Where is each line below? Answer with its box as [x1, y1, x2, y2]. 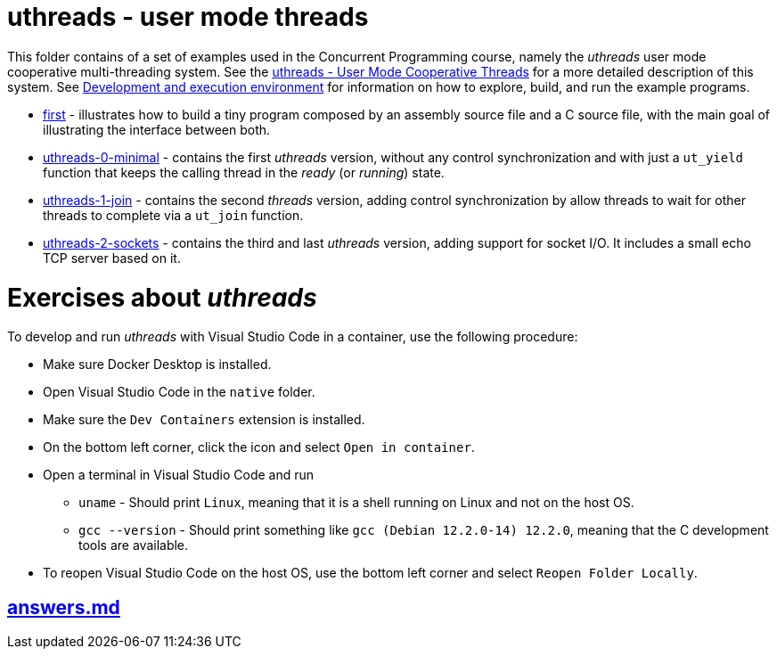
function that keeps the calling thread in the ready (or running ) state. [43, 164, 445, 180]
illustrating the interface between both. [43, 121, 271, 137]
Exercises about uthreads [7, 282, 317, 313]
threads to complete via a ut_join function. [43, 207, 304, 223]
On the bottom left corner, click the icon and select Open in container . [43, 439, 475, 455]
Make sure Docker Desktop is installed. [43, 357, 272, 373]
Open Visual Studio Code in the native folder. [43, 384, 315, 400]
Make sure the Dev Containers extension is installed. [43, 412, 365, 428]
